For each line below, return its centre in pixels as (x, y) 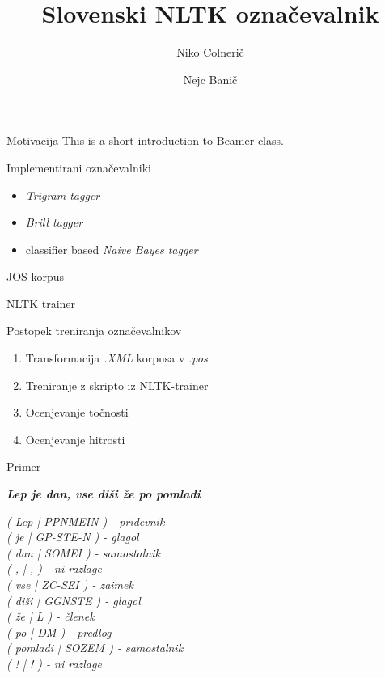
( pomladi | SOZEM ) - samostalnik (95, 648)
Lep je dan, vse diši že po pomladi (104, 494)
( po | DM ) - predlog (59, 631)
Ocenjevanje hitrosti (75, 439)
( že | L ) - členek (51, 616)
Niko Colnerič (210, 52)
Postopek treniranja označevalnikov (94, 331)
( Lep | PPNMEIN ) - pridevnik (86, 521)
